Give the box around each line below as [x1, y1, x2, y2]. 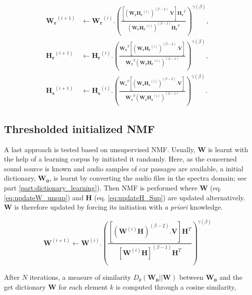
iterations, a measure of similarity [29, 272, 131, 282]
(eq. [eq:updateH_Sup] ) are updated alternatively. [94, 192, 246, 202]
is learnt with [208, 144, 249, 154]
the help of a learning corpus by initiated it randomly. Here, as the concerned [4, 154, 237, 164]
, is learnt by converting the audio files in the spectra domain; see [49, 173, 247, 183]
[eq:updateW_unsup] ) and [4, 192, 84, 202]
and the [219, 272, 243, 282]
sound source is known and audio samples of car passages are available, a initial [4, 163, 244, 173]
